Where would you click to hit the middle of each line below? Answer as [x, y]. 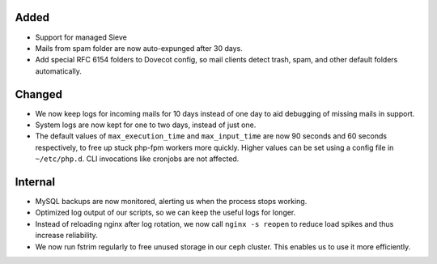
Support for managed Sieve [81, 37]
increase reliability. [67, 236]
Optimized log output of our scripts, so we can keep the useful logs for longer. [165, 213]
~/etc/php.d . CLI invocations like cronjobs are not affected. [137, 159]
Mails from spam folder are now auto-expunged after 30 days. [139, 48]
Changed [38, 94]
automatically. [59, 71]
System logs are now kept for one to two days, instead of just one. [146, 125]
